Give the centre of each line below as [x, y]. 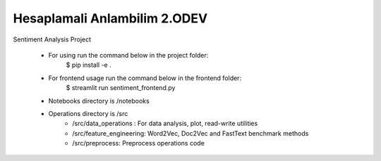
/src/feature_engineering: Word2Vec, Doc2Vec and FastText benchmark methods [190, 133]
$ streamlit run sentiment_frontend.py [121, 88]
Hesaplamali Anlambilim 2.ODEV [110, 18]
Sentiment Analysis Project [52, 39]
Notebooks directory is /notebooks [99, 101]
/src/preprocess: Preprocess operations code [138, 143]
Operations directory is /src [88, 113]
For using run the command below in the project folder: [128, 55]
